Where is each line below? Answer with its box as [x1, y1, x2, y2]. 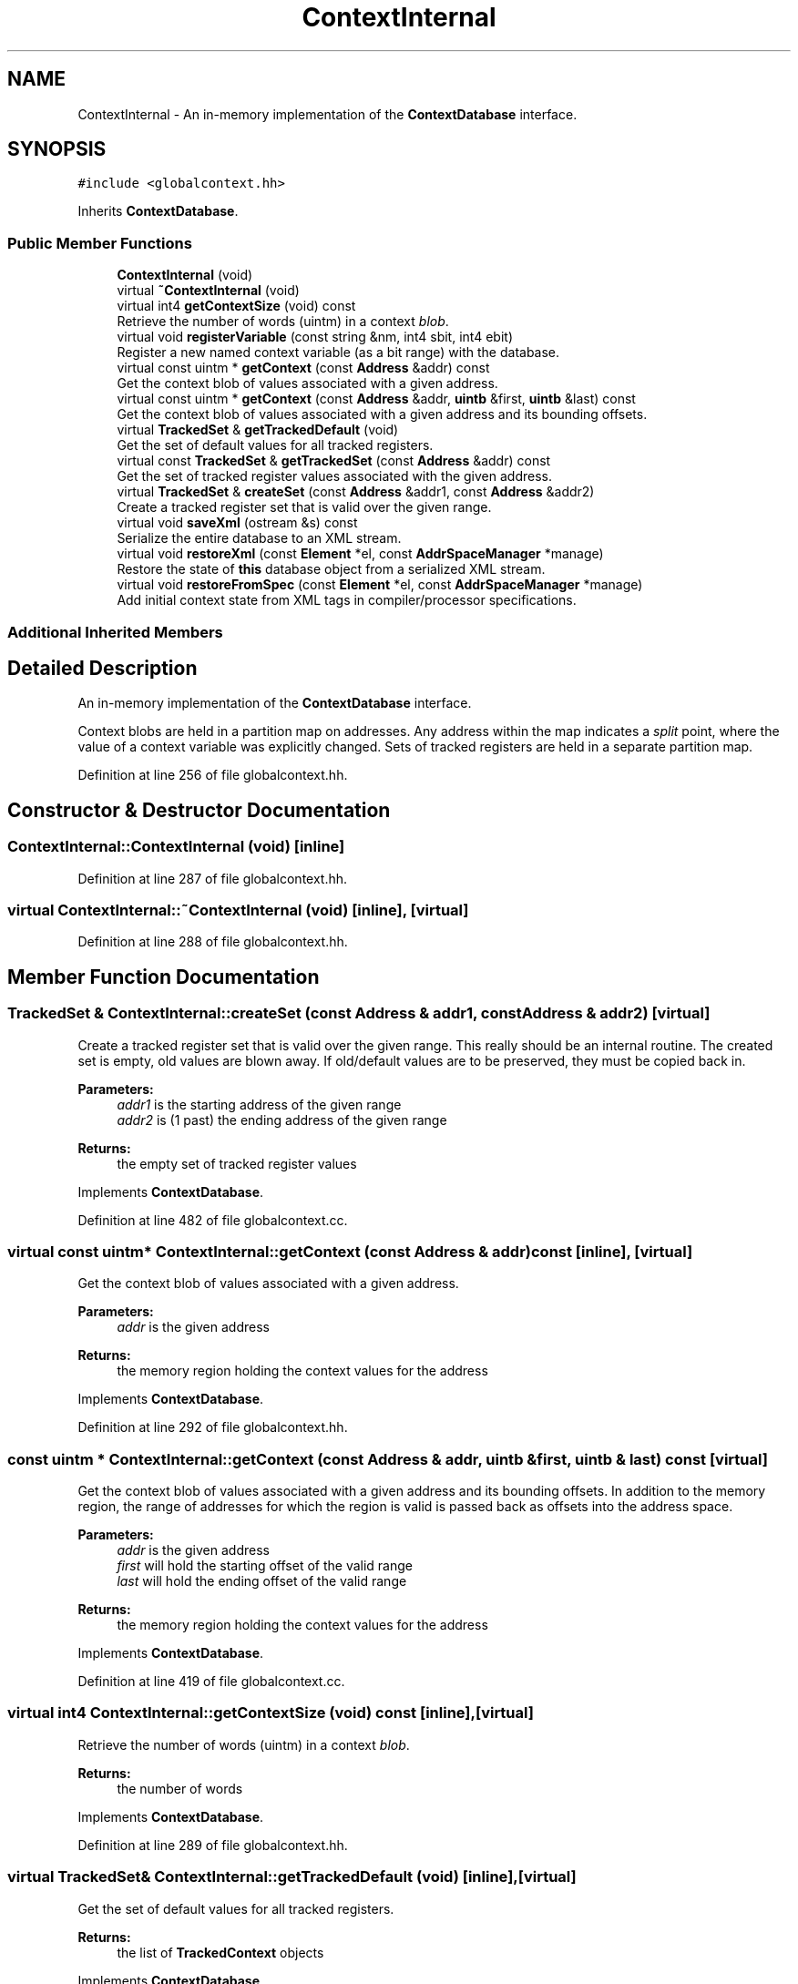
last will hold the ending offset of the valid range [117, 1573, 407, 1590]
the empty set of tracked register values [117, 1155, 357, 1171]
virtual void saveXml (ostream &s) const [117, 515, 358, 531]
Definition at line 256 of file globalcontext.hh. [77, 767, 348, 783]
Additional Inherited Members [7, 622, 223, 641]
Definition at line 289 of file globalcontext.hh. [77, 1836, 348, 1853]
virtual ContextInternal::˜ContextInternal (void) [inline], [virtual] [7, 901, 469, 919]
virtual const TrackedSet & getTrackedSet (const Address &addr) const [117, 453, 551, 469]
